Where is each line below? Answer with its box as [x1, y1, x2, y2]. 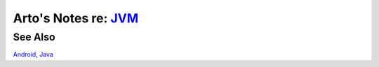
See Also [13, 31, 55, 43]
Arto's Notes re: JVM [13, 10, 139, 26]
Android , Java [13, 50, 54, 59]
